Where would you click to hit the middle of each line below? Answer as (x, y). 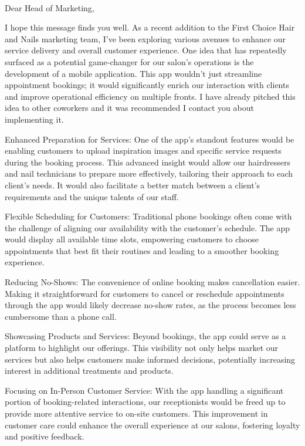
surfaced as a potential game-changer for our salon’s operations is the (129, 61)
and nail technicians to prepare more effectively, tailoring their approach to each (149, 173)
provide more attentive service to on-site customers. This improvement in (136, 413)
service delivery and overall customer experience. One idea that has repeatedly (146, 50)
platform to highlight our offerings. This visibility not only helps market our (142, 348)
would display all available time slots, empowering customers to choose (132, 239)
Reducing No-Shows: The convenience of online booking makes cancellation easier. (152, 282)
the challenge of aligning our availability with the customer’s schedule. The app (148, 227)
